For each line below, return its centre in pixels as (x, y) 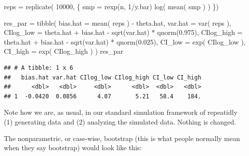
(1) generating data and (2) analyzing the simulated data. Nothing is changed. (120, 121)
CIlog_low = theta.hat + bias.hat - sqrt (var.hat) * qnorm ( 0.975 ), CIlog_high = (123, 32)
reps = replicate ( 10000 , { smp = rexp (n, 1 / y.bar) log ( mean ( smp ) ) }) (111, 6)
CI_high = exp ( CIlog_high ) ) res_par (64, 51)
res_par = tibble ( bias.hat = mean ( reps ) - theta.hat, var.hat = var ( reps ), (118, 23)
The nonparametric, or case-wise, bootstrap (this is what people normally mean (122, 138)
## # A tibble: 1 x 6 (39, 68)
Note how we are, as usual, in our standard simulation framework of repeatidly (121, 112)
